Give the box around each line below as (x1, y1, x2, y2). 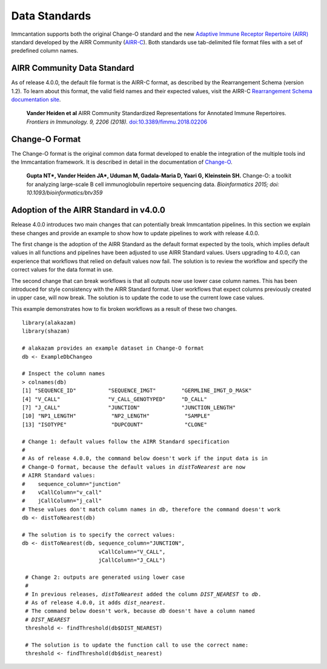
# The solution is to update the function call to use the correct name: (25, 641, 249, 648)
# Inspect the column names (22, 370, 105, 377)
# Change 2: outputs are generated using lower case (25, 573, 185, 581)
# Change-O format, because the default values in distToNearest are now (22, 464, 246, 470)
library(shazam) (22, 328, 70, 334)
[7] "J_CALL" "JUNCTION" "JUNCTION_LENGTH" (22, 404, 236, 411)
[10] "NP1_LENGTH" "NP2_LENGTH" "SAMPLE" (22, 413, 211, 419)
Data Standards (11, 9, 91, 22)
